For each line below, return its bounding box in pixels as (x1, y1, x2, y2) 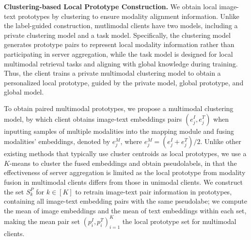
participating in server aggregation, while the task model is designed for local (4, 48, 233, 59)
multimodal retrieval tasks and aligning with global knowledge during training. (4, 58, 238, 68)
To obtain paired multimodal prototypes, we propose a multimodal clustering (4, 103, 234, 113)
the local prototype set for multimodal (122, 216, 236, 226)
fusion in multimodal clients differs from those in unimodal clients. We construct (4, 176, 243, 187)
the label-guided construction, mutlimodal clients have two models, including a (4, 20, 238, 31)
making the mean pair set (4, 216, 80, 226)
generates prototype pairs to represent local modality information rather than (4, 39, 235, 49)
